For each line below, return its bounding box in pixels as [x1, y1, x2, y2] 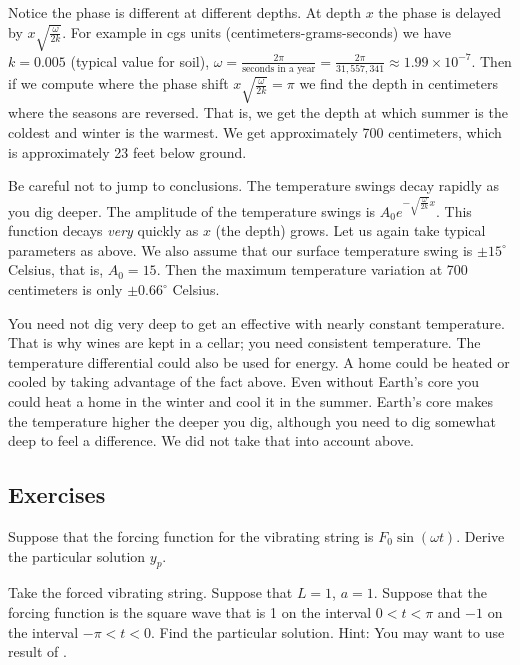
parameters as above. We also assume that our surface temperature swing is [8, 239, 473, 260]
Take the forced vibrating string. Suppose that [8, 582, 293, 603]
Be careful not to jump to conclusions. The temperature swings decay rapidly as [8, 175, 500, 196]
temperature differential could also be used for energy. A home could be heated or [8, 351, 510, 372]
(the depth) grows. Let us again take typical [215, 220, 486, 241]
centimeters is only [8, 279, 123, 300]
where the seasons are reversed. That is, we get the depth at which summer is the [8, 102, 508, 123]
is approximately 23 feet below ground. [8, 141, 247, 162]
